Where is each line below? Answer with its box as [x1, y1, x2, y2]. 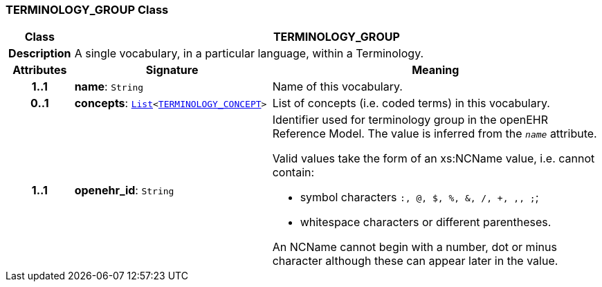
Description [8, 46, 71, 61]
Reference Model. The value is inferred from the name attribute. [272, 127, 597, 141]
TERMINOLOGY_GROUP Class [6, 3, 169, 17]
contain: [272, 165, 315, 180]
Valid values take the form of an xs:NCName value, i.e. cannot [272, 151, 595, 166]
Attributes [12, 63, 67, 77]
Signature [145, 63, 199, 77]
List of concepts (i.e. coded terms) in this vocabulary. [272, 96, 550, 111]
